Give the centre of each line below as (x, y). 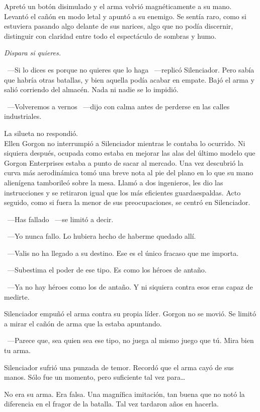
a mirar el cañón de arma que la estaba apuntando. (83, 323)
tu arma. (17, 350)
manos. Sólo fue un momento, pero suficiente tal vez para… (95, 377)
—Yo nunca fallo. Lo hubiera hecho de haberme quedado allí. (102, 236)
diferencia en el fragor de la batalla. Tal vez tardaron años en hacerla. (111, 404)
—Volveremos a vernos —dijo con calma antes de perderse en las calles (118, 106)
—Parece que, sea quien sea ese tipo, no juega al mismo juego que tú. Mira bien (131, 340)
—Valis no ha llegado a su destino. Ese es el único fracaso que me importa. (123, 253)
